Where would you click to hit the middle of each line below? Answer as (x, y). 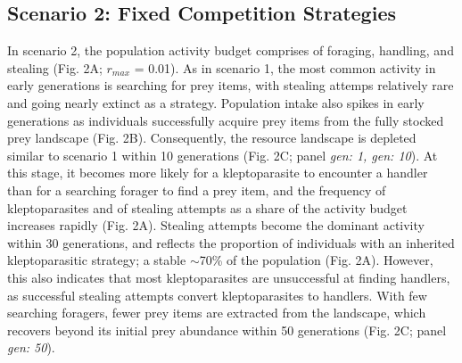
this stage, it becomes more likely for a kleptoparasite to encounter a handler (218, 173)
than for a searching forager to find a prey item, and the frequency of (197, 190)
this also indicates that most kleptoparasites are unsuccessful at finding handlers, (229, 277)
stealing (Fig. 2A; (55, 67)
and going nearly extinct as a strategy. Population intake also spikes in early (216, 102)
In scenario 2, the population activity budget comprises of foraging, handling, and (231, 50)
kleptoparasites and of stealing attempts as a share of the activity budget (207, 207)
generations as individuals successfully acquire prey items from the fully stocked (226, 120)
